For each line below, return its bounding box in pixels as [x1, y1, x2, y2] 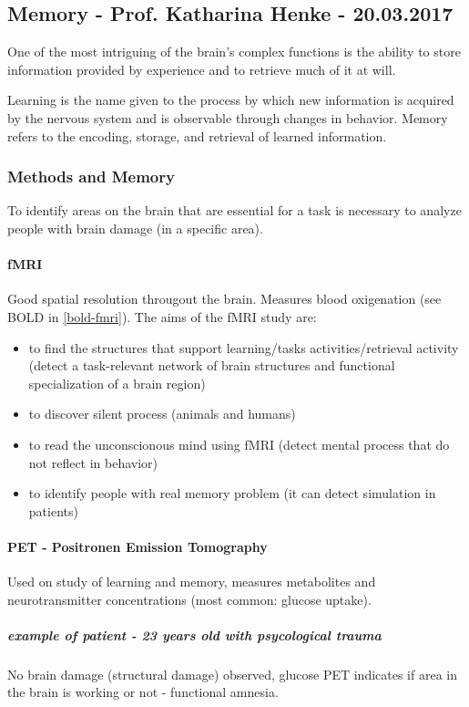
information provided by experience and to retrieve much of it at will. [7, 59, 396, 78]
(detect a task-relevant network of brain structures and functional [28, 356, 395, 375]
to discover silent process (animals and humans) [28, 404, 296, 423]
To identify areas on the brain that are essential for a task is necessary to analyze [7, 201, 462, 220]
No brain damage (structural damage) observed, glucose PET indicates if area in [7, 664, 458, 683]
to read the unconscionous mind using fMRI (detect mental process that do [28, 434, 450, 453]
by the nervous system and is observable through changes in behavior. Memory [7, 108, 448, 127]
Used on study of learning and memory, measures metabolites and [7, 572, 376, 591]
